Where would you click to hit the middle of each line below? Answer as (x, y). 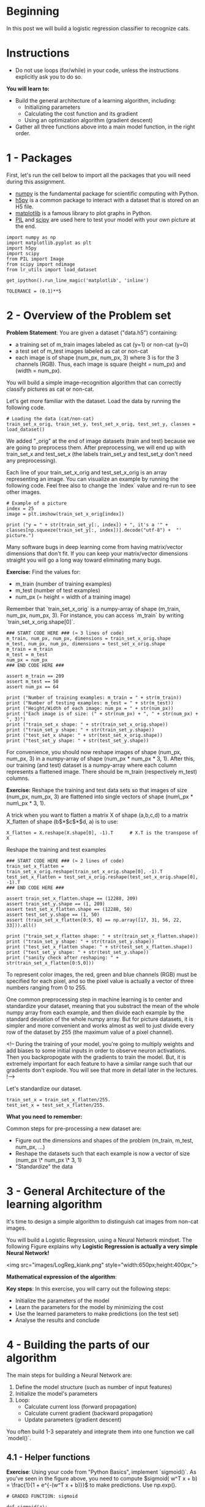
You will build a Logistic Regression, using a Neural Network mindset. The (99, 1240)
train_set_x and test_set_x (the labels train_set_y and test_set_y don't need (99, 454)
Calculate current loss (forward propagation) (80, 1406)
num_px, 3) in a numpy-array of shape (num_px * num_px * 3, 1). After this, (101, 758)
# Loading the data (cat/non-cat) (50, 419)
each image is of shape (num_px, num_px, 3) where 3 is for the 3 (97, 357)
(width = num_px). (38, 371)
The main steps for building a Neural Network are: (69, 1375)
